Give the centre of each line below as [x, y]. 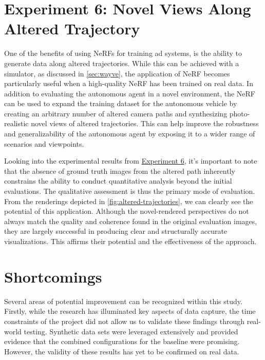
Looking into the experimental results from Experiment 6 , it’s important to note [131, 161]
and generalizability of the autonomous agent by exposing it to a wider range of [130, 134]
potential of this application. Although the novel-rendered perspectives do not [127, 211]
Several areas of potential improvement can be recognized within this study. [123, 301]
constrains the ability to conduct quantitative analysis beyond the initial [118, 181]
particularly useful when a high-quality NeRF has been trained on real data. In [129, 83]
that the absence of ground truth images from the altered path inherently [120, 171]
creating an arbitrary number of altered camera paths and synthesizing [116, 113]
